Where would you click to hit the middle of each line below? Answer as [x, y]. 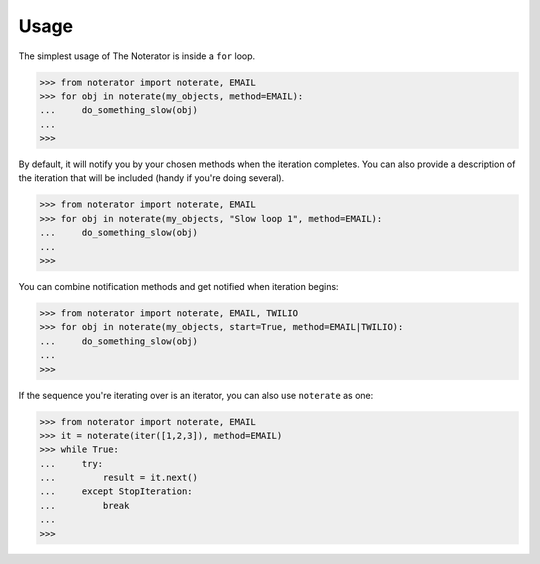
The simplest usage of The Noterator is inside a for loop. [137, 56]
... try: [71, 463]
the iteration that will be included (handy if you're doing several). [151, 178]
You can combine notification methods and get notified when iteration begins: [178, 286]
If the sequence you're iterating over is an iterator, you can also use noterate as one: [196, 395]
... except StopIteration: [116, 491]
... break [84, 505]
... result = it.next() [119, 478]
